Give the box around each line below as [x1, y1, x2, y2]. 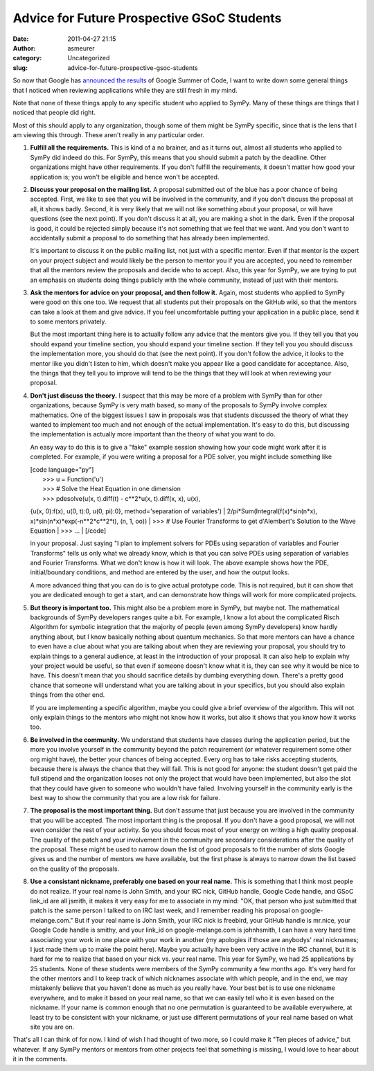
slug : [12, 63, 28, 72]
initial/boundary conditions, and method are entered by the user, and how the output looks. [30, 568, 290, 576]
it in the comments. [12, 1055, 68, 1063]
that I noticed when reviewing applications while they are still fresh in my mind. [12, 86, 238, 94]
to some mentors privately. [30, 317, 107, 326]
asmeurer [67, 44, 95, 52]
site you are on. [30, 1023, 75, 1032]
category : [12, 54, 42, 62]
